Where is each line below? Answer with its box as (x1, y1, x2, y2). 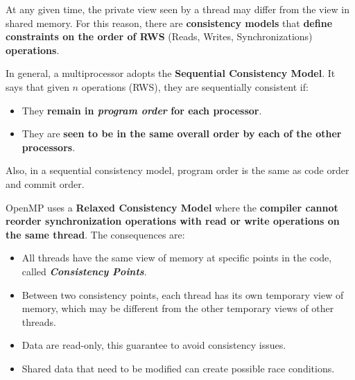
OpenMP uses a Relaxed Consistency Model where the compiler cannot (6, 200, 338, 214)
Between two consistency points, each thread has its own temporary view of (21, 287, 344, 302)
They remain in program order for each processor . (21, 103, 262, 117)
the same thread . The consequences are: (6, 227, 185, 241)
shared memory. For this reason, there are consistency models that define (6, 15, 333, 30)
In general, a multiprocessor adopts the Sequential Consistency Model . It (6, 66, 336, 80)
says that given (6, 79, 69, 94)
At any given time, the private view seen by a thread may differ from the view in (6, 2, 350, 16)
